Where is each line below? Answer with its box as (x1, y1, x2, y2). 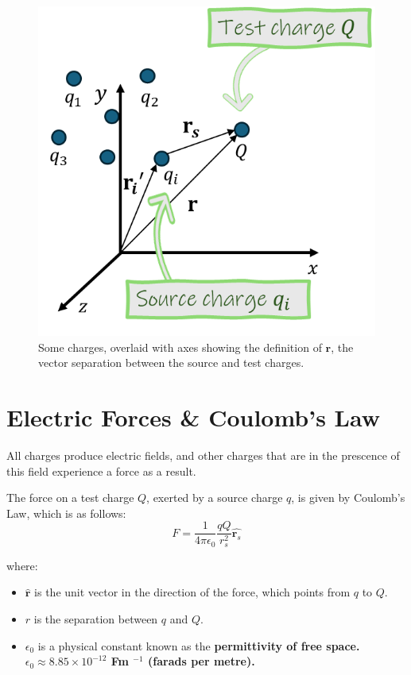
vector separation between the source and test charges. (38, 354, 304, 371)
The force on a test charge (6, 489, 134, 506)
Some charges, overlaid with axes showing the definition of (38, 338, 322, 355)
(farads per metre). (148, 653, 255, 669)
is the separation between (33, 611, 158, 627)
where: (6, 557, 38, 573)
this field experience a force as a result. (6, 462, 196, 479)
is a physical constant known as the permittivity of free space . (37, 637, 360, 654)
